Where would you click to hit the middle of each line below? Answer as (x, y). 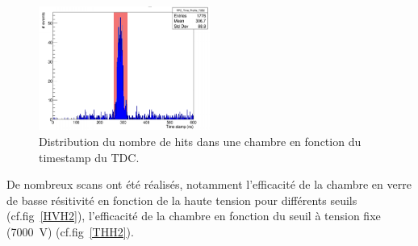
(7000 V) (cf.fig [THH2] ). (70, 232)
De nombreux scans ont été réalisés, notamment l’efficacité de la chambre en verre (209, 184)
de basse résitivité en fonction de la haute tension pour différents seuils (182, 200)
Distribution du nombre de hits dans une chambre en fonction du (200, 142)
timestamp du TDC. (89, 157)
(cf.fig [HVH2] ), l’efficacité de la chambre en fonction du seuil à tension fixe (194, 216)
